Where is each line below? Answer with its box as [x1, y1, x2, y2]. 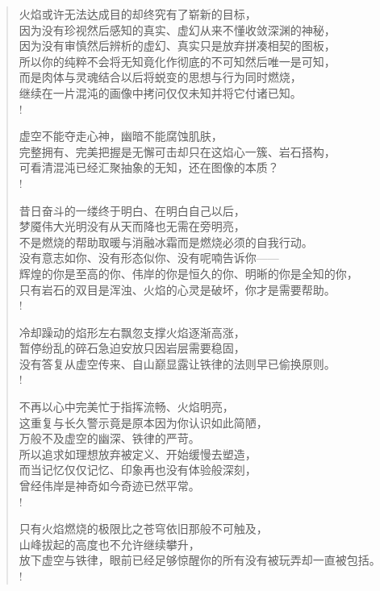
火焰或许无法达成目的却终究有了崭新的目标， [19, 6, 257, 22]
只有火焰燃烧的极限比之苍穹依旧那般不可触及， [19, 520, 268, 537]
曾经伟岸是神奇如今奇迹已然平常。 [19, 477, 200, 494]
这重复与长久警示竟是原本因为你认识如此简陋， [19, 414, 268, 431]
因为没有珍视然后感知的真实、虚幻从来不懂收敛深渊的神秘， [19, 21, 336, 38]
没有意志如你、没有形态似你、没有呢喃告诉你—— [19, 249, 279, 266]
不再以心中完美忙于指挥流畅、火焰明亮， [19, 398, 234, 415]
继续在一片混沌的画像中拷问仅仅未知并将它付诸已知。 [19, 84, 302, 101]
